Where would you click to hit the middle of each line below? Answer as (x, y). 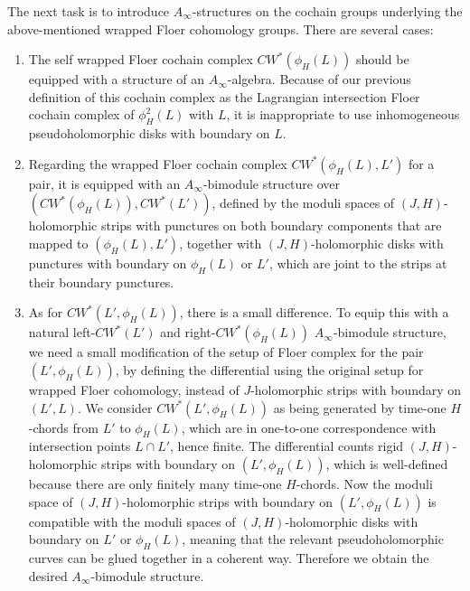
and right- (188, 332)
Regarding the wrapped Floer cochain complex (158, 163)
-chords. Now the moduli (364, 483)
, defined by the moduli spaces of (303, 203)
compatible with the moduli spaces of (132, 521)
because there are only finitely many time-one (155, 483)
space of (51, 501)
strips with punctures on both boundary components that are (271, 225)
